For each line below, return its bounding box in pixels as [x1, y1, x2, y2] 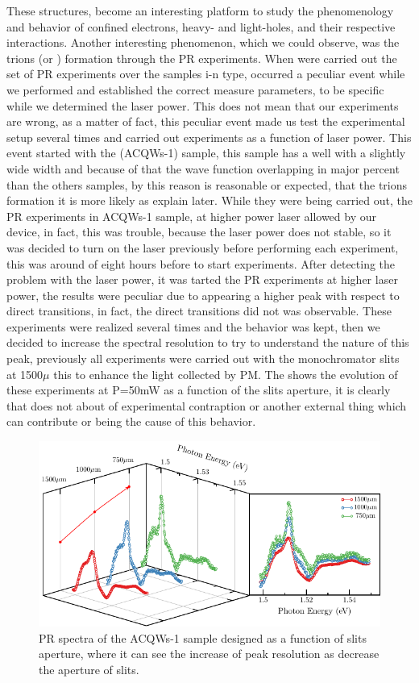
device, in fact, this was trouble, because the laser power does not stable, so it [6, 223, 392, 240]
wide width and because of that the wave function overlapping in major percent [6, 160, 400, 177]
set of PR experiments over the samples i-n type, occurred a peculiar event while [6, 65, 405, 82]
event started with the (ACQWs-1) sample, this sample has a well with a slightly [6, 144, 406, 161]
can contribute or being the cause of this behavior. [6, 413, 256, 430]
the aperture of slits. [39, 660, 139, 677]
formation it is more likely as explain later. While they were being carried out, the [6, 192, 413, 209]
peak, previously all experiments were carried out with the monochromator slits [6, 350, 400, 367]
